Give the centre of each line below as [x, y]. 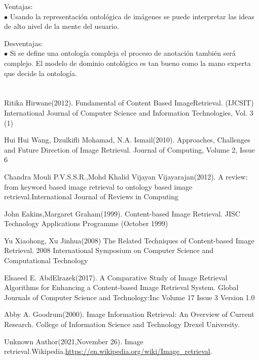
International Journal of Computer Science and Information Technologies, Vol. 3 [129, 112]
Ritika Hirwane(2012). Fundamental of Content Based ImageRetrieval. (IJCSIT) [129, 103]
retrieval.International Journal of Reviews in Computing [91, 196]
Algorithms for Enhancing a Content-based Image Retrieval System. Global [121, 287]
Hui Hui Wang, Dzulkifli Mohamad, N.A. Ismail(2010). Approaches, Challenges [127, 140]
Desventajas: [24, 43]
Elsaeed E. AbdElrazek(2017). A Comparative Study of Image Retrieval [116, 277]
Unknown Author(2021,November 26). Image [74, 341]
